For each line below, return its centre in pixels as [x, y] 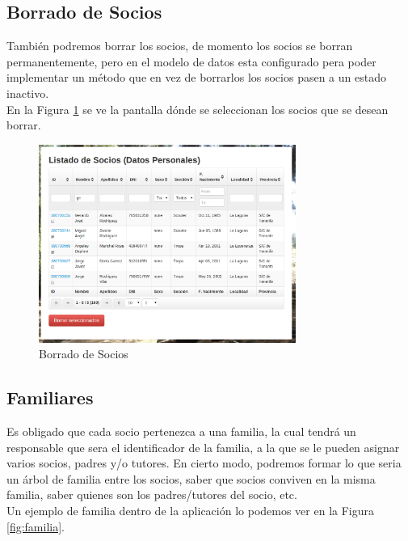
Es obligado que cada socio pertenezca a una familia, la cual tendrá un [181, 431]
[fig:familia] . [36, 526]
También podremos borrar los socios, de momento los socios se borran [180, 46]
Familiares [50, 397]
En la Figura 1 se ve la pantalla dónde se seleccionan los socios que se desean [198, 109]
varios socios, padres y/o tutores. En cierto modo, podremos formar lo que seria [204, 463]
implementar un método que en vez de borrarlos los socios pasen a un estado [196, 77]
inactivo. [28, 93]
